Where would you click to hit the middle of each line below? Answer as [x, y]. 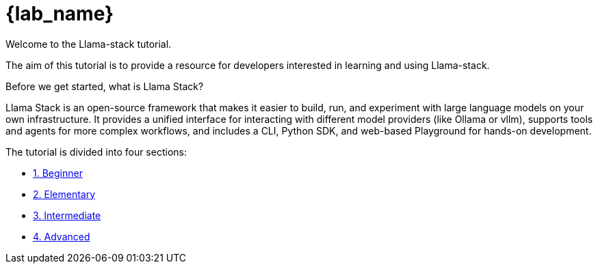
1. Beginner [58, 173]
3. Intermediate [67, 215]
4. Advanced [62, 236]
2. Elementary [64, 194]
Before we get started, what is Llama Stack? [105, 86]
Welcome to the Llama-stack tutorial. [89, 44]
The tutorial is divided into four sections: [96, 152]
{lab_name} [60, 14]
